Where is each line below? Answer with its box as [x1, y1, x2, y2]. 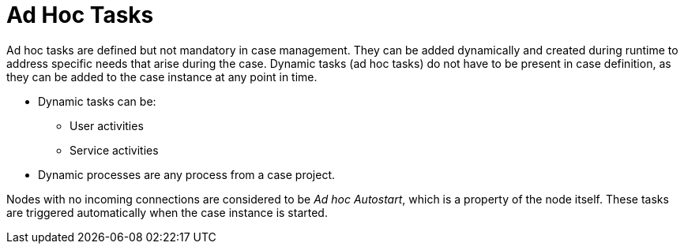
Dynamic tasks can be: [38, 94, 156, 108]
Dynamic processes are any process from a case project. [38, 167, 336, 181]
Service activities [70, 143, 159, 157]
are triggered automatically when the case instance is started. [6, 205, 328, 219]
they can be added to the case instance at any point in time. [6, 69, 318, 84]
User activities [70, 118, 144, 132]
